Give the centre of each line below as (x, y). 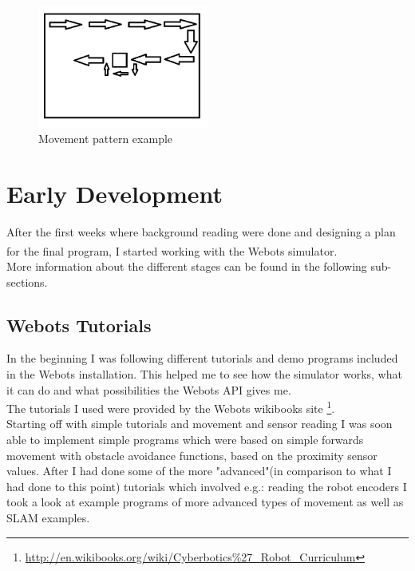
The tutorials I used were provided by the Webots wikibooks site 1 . (171, 407)
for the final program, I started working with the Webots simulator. (172, 250)
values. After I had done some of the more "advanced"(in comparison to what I (199, 471)
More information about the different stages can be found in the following (187, 266)
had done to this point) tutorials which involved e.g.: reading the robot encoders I (207, 486)
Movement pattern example (106, 139)
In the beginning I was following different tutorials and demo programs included (202, 358)
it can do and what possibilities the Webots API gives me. (149, 389)
